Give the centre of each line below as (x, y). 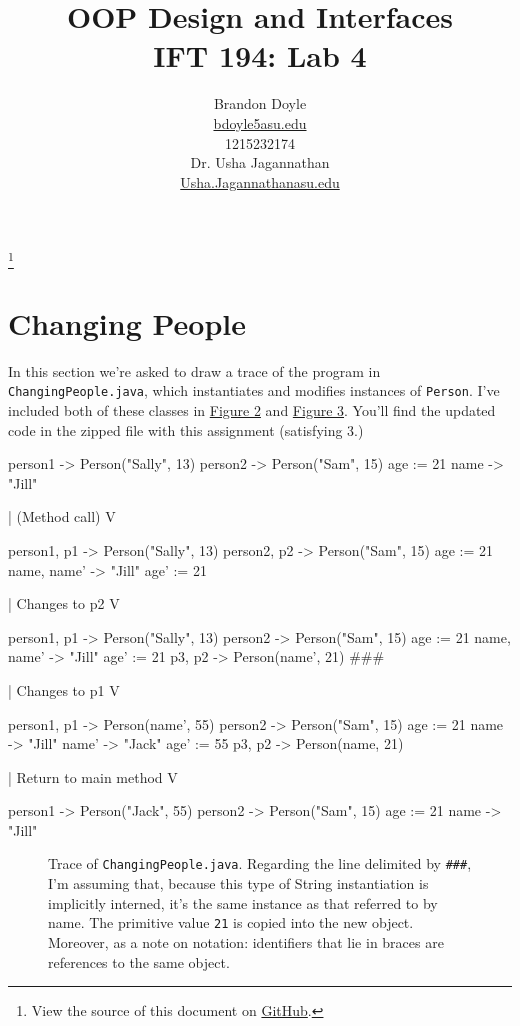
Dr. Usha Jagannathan (260, 162)
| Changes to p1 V (64, 689)
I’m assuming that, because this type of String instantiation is (238, 883)
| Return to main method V (93, 776)
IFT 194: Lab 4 (260, 55)
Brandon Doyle (260, 103)
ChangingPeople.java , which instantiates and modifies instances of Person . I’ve (254, 390)
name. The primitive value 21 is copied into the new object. (231, 922)
